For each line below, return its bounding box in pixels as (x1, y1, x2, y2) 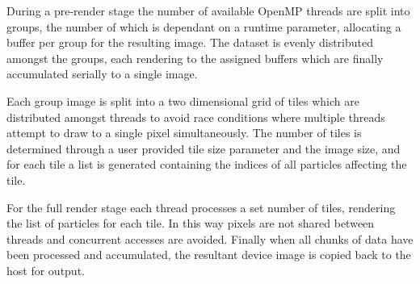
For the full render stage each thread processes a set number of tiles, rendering (6, 198, 396, 215)
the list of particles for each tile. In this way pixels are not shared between (6, 215, 375, 232)
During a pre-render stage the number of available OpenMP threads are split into (6, 2, 410, 19)
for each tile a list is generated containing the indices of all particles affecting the (6, 156, 407, 173)
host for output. (6, 261, 85, 278)
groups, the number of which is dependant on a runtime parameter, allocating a (6, 18, 401, 35)
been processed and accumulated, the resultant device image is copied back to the (6, 246, 411, 263)
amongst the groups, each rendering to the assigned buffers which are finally (6, 49, 384, 66)
